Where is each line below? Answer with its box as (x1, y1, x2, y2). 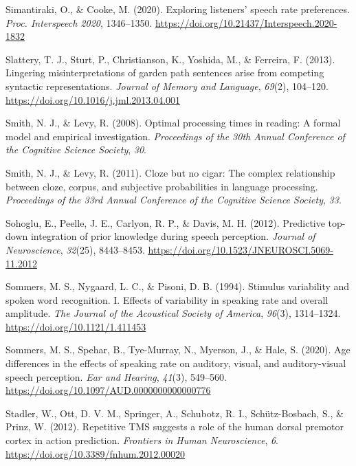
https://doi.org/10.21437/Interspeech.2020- (155, 15, 337, 30)
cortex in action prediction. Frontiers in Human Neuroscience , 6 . (5, 433, 278, 447)
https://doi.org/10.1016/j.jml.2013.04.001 (5, 92, 181, 107)
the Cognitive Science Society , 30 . (5, 142, 146, 157)
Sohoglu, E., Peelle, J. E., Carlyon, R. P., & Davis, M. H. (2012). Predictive (5, 215, 325, 230)
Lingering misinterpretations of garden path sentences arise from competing (5, 65, 324, 80)
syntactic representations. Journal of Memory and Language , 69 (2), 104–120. (5, 78, 329, 93)
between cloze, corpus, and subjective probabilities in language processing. (5, 179, 318, 193)
